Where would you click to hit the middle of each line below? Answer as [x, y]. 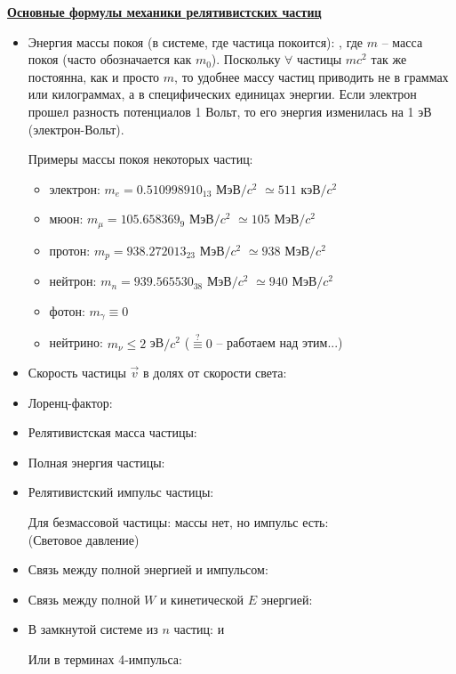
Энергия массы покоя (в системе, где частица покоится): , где [196, 41]
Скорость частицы [77, 373]
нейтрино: [76, 342]
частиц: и [199, 629]
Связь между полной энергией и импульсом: [148, 569]
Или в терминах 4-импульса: [105, 659]
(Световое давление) [84, 539]
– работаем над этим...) [280, 342]
